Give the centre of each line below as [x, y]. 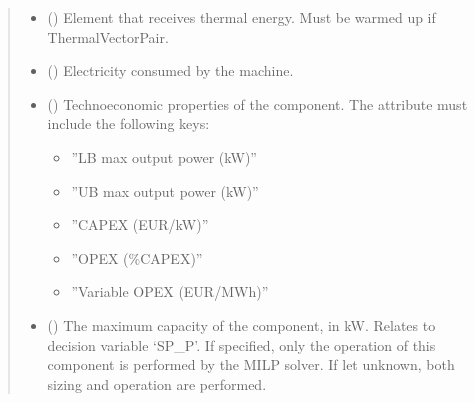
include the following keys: [128, 123]
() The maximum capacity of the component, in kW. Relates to [241, 324]
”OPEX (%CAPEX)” [137, 257]
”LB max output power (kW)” [164, 156]
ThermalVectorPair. [108, 36]
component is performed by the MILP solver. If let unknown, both [251, 364]
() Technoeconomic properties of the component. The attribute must [257, 103]
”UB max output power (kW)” [165, 190]
